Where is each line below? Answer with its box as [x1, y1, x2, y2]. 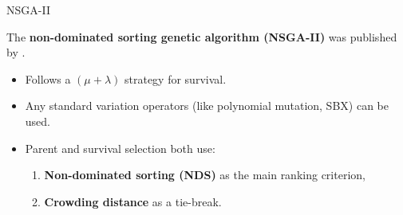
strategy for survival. [124, 70, 227, 87]
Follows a [25, 70, 71, 87]
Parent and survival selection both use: [25, 139, 215, 156]
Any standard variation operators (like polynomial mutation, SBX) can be [25, 97, 389, 114]
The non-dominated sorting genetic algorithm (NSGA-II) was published [6, 28, 397, 45]
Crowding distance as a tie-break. [44, 193, 222, 209]
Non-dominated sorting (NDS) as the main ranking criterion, [44, 166, 365, 183]
